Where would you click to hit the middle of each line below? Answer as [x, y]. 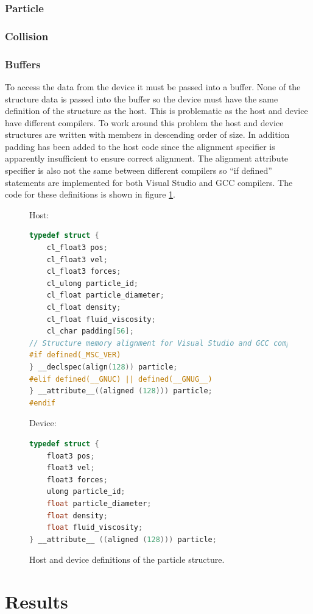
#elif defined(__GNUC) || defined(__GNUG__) [121, 379]
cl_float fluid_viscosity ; [101, 319]
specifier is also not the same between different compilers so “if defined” [139, 170]
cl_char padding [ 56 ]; [90, 331]
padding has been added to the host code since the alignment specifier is [140, 146]
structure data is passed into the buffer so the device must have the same [142, 98]
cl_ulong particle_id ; [92, 283]
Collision [27, 36]
